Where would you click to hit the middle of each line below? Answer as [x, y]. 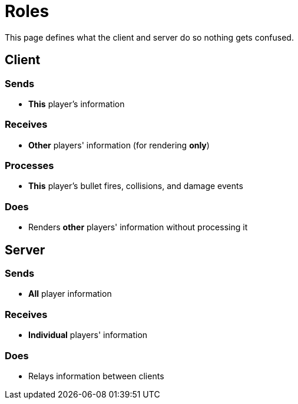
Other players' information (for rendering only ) [119, 145]
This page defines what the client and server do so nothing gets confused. [149, 37]
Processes [29, 166]
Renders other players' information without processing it [138, 227]
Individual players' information [88, 335]
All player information [70, 294]
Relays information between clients [96, 376]
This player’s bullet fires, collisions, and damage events [136, 186]
